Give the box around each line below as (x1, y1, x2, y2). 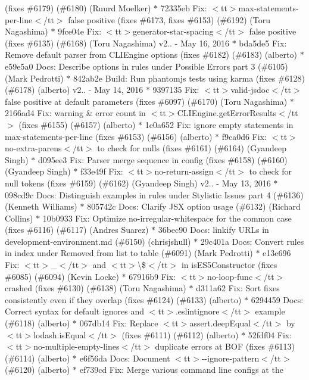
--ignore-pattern (201, 351, 260, 364)
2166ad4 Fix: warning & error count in (5, 107, 146, 119)
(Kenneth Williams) (5, 200, 77, 213)
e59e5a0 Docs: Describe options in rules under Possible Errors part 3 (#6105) (5, 60, 288, 72)
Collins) (5, 211, 33, 224)
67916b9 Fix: (129, 270, 176, 282)
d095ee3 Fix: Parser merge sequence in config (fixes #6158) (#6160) (38, 153, 288, 166)
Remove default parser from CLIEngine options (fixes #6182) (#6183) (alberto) (5, 48, 297, 61)
